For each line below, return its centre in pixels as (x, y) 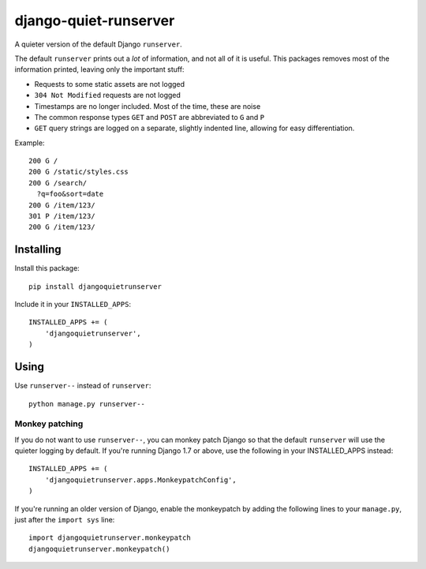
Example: (30, 143)
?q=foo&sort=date (70, 194)
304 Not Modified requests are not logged (108, 95)
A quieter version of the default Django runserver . (99, 44)
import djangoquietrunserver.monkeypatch (110, 538)
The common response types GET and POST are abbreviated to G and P (149, 117)
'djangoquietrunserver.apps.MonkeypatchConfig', (140, 480)
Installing (38, 250)
